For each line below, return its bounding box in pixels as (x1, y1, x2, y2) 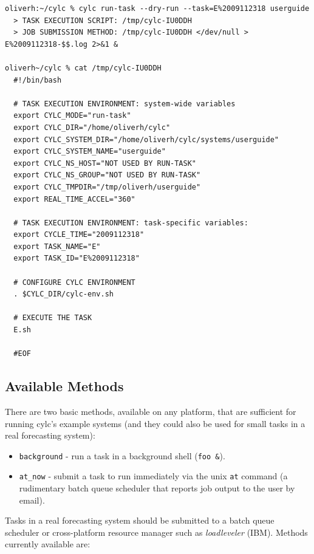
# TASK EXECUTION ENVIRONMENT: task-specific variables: (13, 218, 248, 227)
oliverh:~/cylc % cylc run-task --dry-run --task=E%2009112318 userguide (5, 4, 310, 13)
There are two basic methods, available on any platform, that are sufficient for (5, 405, 296, 418)
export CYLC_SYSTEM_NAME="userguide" (13, 147, 166, 156)
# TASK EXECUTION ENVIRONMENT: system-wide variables (13, 99, 236, 108)
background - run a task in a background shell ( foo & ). (19, 449, 225, 462)
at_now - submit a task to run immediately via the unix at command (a (19, 470, 288, 482)
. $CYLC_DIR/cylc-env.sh (13, 290, 114, 299)
